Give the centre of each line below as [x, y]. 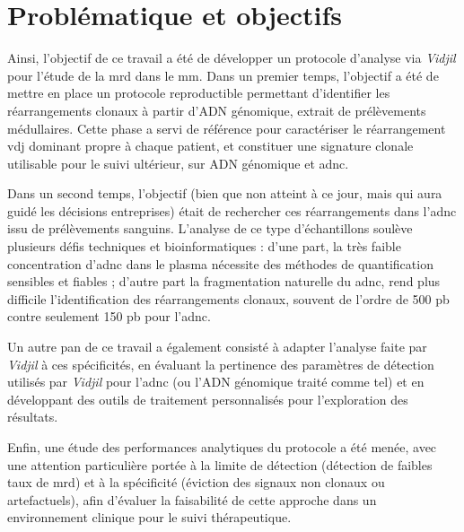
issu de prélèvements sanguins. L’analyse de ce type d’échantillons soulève [210, 228]
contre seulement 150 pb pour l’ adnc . [109, 316]
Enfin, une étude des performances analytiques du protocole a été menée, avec [222, 447]
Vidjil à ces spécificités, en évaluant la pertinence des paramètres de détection [221, 364]
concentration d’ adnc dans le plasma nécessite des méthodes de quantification [220, 263]
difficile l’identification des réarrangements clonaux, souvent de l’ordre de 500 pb [228, 298]
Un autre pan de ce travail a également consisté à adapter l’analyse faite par [217, 347]
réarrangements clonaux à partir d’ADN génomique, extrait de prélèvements [217, 110]
